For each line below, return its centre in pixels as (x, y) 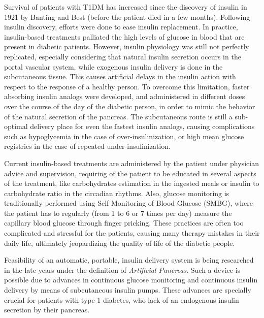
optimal (16, 126)
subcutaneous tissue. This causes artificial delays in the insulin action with (120, 76)
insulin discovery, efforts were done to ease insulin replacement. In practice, (121, 27)
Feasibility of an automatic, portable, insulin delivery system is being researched (129, 260)
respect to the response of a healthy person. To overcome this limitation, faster (127, 86)
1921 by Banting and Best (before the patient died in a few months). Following (127, 17)
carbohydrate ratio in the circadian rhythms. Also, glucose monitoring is (117, 193)
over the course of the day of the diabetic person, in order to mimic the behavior (130, 106)
